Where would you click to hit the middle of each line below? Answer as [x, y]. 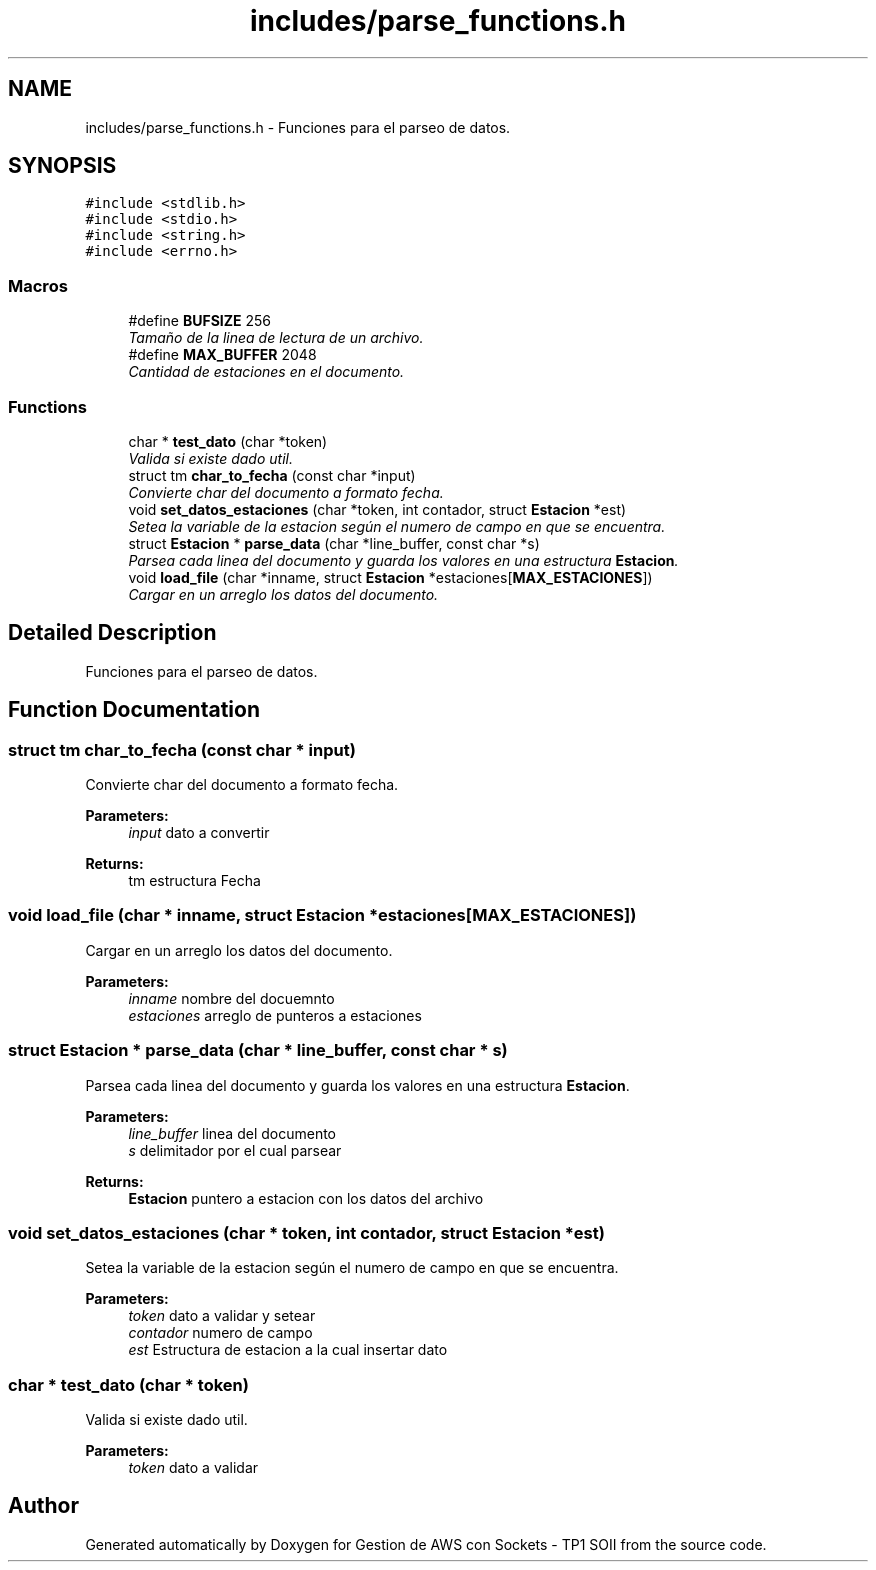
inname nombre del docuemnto [231, 998]
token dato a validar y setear [222, 1316]
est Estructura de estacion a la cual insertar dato [288, 1350]
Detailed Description [112, 633]
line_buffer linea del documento [232, 1133]
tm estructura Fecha [194, 880]
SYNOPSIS [62, 166]
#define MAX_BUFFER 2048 [222, 355]
